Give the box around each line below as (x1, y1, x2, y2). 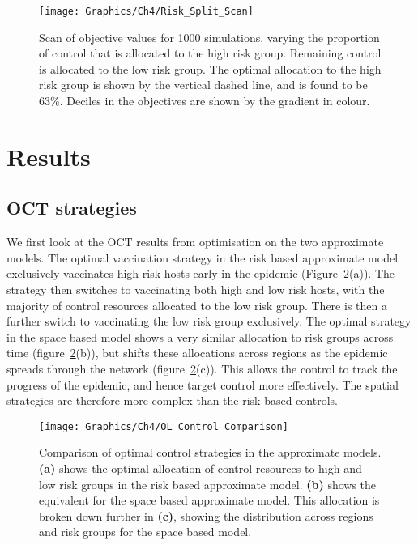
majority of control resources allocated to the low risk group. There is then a (6, 296, 387, 313)
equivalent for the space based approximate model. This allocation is (39, 492, 380, 509)
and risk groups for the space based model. (39, 523, 252, 540)
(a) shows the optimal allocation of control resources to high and (39, 459, 362, 476)
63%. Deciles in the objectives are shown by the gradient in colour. (39, 92, 370, 109)
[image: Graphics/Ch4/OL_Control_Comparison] (39, 420, 288, 432)
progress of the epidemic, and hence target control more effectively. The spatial (6, 376, 399, 393)
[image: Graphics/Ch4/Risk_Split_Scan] (39, 6, 254, 17)
